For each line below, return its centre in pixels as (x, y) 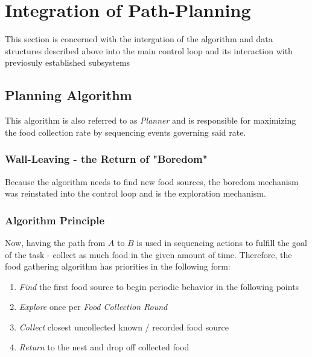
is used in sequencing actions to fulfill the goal (222, 242)
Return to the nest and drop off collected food (104, 347)
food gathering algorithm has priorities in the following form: (118, 266)
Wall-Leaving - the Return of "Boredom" (106, 159)
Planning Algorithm (68, 95)
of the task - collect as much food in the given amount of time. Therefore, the (148, 254)
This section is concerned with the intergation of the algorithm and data (139, 39)
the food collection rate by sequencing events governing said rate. (126, 132)
